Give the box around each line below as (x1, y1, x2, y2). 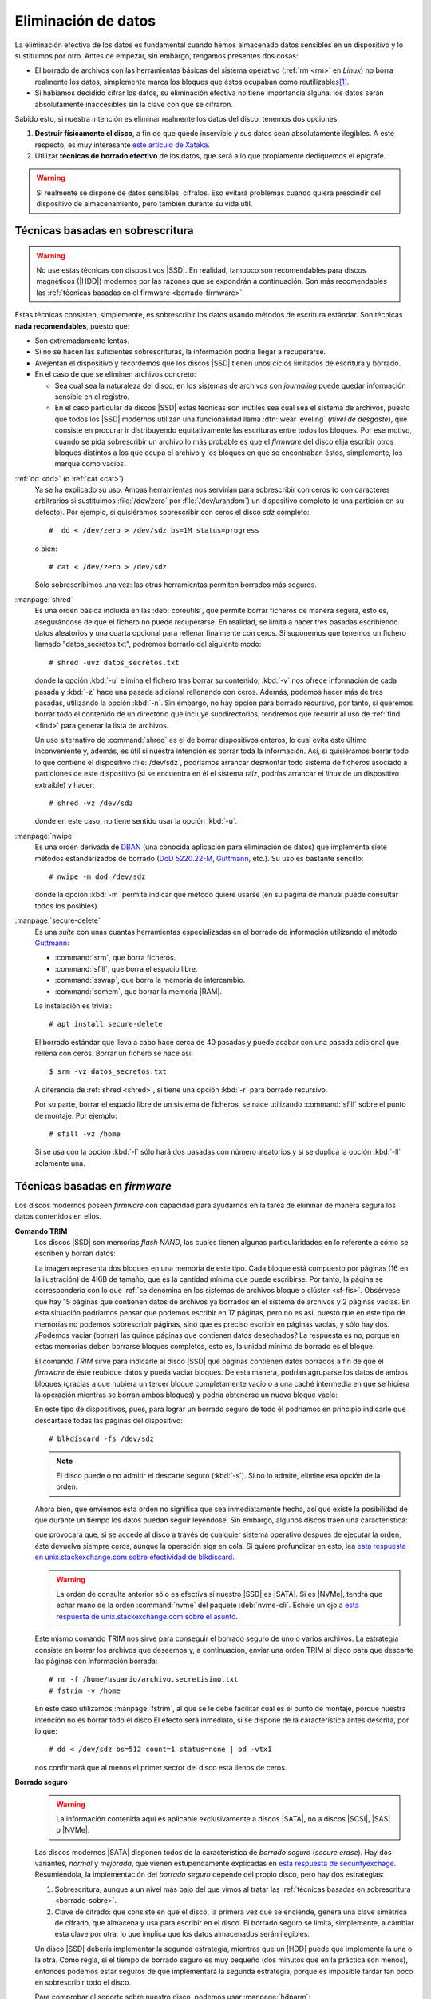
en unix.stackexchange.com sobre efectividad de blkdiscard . (34, 1552, 235, 1562)
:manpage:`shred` (14, 594, 73, 604)
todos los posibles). (34, 900, 100, 911)
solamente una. (34, 1158, 85, 1167)
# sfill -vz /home (49, 1130, 121, 1139)
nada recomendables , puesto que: (14, 321, 130, 331)
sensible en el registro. (54, 392, 130, 401)
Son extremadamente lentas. (34, 336, 129, 345)
